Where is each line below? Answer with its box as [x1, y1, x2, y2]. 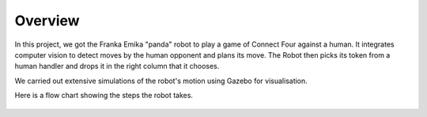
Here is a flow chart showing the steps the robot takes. [14, 91, 194, 100]
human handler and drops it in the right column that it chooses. [14, 62, 220, 71]
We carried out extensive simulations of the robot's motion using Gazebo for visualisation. [14, 76, 308, 85]
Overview [14, 12, 80, 29]
